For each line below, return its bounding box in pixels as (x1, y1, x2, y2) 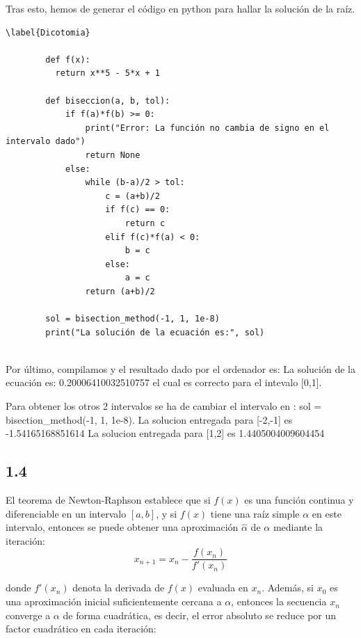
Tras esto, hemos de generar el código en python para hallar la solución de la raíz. (6, 1, 355, 15)
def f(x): (45, 54, 90, 65)
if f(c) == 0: (105, 205, 170, 215)
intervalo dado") (6, 136, 86, 147)
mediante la (273, 520, 323, 534)
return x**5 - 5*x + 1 (55, 68, 160, 79)
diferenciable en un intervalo (6, 506, 127, 520)
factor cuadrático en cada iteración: (6, 621, 157, 636)
